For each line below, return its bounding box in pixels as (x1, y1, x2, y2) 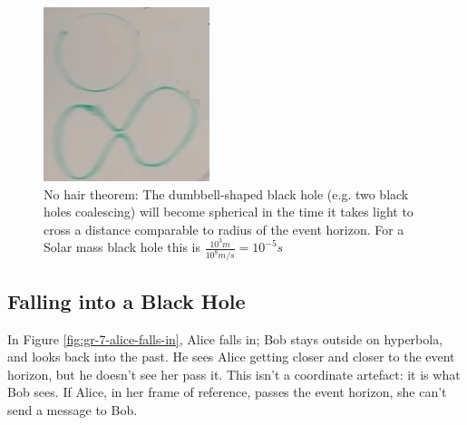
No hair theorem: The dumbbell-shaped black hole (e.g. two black (44, 184, 409, 203)
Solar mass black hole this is (44, 237, 200, 256)
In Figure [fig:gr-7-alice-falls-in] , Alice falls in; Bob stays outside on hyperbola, (7, 329, 443, 348)
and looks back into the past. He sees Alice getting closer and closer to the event (7, 347, 455, 366)
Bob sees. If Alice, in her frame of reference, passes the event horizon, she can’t (7, 382, 447, 401)
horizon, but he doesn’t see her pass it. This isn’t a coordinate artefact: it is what (7, 364, 461, 383)
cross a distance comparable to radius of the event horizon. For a (44, 219, 404, 238)
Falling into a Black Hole (7, 286, 246, 314)
